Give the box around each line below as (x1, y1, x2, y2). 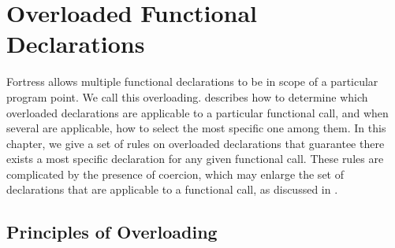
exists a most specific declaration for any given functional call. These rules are (6, 150, 384, 167)
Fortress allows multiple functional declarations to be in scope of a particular (6, 73, 378, 90)
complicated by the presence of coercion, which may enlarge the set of (6, 165, 344, 182)
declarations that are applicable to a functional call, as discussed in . (6, 181, 338, 198)
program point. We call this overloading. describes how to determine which (6, 88, 368, 105)
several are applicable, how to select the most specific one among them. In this (6, 120, 386, 136)
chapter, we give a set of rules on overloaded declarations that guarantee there (6, 135, 385, 151)
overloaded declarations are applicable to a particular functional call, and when (6, 104, 389, 120)
